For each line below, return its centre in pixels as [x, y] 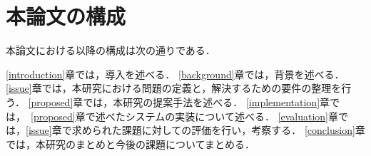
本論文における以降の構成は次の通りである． [111, 50]
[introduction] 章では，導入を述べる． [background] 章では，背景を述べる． [175, 74]
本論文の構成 [66, 16]
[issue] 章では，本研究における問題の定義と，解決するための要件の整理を [174, 88]
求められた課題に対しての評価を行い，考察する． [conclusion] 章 [218, 130]
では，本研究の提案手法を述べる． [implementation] [202, 102]
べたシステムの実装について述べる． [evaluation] [217, 116]
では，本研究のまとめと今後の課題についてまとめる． [130, 144]
